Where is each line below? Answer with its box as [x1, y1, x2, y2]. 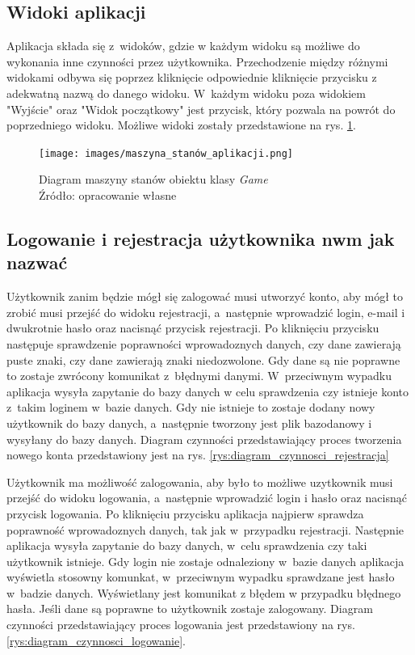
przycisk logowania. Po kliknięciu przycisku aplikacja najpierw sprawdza [6, 505, 364, 522]
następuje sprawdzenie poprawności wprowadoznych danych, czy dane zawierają [6, 335, 401, 352]
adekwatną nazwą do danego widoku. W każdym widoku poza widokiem [6, 84, 366, 101]
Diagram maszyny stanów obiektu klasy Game [39, 171, 268, 188]
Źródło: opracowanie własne [39, 187, 177, 204]
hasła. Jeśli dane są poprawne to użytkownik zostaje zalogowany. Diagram [6, 600, 373, 617]
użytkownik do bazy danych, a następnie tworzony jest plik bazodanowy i [6, 414, 372, 431]
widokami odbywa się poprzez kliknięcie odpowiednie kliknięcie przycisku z [6, 69, 377, 86]
